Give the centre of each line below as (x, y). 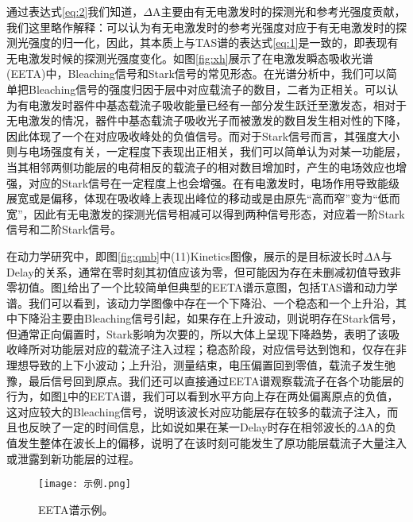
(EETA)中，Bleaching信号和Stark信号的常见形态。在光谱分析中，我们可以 (196, 73)
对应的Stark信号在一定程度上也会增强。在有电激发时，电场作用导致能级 (214, 182)
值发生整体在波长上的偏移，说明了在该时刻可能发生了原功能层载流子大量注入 (206, 443)
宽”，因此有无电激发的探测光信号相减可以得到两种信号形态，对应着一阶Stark (206, 213)
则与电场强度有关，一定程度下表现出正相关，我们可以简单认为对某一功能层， (206, 151)
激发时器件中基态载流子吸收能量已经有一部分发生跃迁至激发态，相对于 (223, 104)
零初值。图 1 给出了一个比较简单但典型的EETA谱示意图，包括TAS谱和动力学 (202, 287)
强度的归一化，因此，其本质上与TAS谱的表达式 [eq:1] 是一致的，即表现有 (213, 43)
